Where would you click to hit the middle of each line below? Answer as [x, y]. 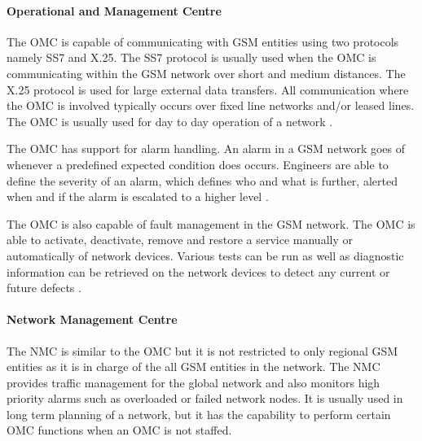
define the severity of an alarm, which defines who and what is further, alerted [202, 180]
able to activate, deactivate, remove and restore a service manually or [180, 240]
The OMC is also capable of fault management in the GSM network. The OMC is [211, 223]
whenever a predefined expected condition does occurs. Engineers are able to [198, 164]
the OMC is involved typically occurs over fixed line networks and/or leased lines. [211, 105]
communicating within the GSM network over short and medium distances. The [206, 73]
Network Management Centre [92, 319]
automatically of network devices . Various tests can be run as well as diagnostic [205, 255]
